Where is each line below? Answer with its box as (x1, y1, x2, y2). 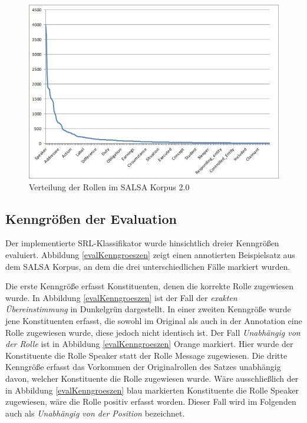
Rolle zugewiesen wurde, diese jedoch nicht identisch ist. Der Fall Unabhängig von (5, 326, 301, 338)
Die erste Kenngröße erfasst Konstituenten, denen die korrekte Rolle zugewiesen (5, 280, 293, 292)
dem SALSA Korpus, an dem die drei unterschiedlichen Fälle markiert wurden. (5, 260, 291, 272)
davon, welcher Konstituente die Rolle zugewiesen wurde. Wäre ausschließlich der (5, 372, 299, 384)
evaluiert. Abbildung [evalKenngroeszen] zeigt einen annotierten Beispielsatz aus (5, 249, 295, 261)
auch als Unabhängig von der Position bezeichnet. (5, 407, 185, 419)
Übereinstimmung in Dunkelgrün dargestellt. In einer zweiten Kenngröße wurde (5, 303, 291, 315)
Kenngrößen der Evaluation (5, 209, 177, 227)
